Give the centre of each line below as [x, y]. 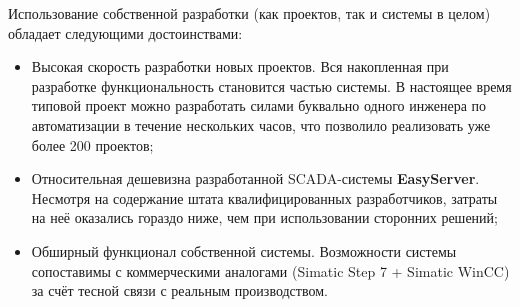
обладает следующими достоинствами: [125, 32]
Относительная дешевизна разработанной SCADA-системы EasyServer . [255, 178]
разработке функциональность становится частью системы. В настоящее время [271, 85]
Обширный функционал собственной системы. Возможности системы [244, 250]
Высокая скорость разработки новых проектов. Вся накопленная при [240, 66]
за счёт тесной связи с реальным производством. [179, 290]
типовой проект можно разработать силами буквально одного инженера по [259, 105]
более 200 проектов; [92, 144]
